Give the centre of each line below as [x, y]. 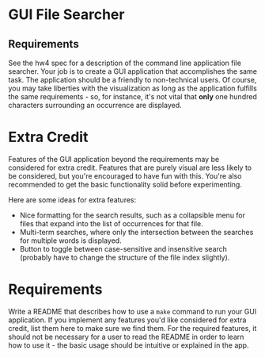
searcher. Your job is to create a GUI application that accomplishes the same [132, 71]
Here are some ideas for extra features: [72, 199]
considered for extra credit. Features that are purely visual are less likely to [130, 167]
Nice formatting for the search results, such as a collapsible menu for [132, 215]
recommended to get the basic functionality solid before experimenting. [125, 184]
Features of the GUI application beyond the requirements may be [114, 159]
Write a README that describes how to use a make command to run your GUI [132, 311]
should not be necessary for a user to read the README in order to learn [126, 337]
